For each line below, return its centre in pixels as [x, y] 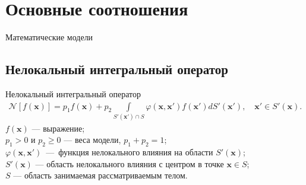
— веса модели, [92, 140]
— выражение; [58, 128]
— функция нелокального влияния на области [130, 152]
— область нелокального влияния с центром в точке [130, 163]
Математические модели [49, 37]
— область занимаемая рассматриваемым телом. [100, 175]
